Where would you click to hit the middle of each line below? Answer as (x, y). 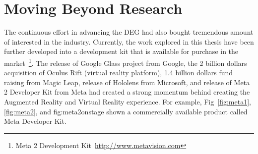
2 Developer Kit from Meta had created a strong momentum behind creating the (127, 92)
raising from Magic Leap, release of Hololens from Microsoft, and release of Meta (127, 82)
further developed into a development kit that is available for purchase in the (121, 51)
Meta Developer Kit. (35, 121)
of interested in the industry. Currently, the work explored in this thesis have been (129, 41)
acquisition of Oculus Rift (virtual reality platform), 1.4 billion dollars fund (119, 73)
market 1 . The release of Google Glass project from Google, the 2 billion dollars (126, 62)
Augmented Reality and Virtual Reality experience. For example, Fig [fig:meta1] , (128, 101)
